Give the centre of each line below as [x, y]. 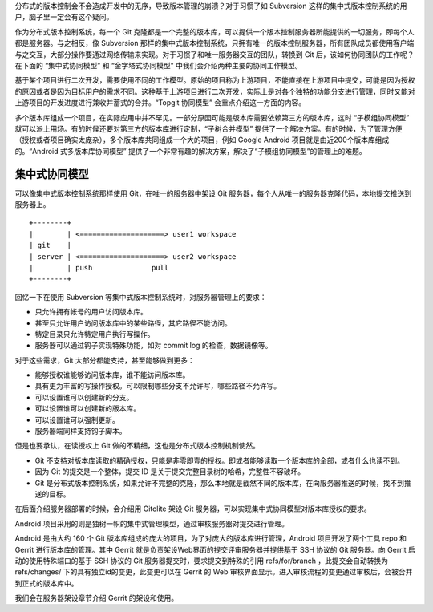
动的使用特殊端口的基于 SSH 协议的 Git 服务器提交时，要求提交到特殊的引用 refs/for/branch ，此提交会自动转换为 [202, 561]
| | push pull [99, 267]
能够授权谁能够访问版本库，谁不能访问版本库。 [112, 375]
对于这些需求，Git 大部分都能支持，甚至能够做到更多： [105, 360]
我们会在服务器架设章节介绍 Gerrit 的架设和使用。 [97, 598]
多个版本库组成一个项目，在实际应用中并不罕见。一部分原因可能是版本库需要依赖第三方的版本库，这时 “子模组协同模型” [212, 117]
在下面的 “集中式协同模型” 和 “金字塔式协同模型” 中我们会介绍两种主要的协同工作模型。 [158, 65]
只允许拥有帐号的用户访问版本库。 [91, 312]
